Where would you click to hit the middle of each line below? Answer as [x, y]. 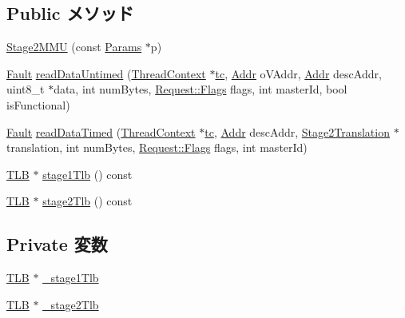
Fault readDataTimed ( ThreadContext [101, 131]
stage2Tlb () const [87, 201]
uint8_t [26, 89]
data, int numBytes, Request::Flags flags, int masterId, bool [201, 89]
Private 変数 [57, 244]
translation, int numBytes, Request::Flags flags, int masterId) [157, 147]
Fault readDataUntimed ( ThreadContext [106, 73]
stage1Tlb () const [87, 174]
